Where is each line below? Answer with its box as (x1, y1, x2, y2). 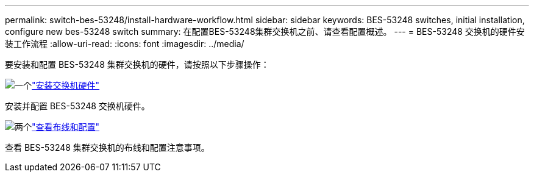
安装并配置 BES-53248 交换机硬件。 (5, 101, 150, 111)
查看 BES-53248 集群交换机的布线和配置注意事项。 (5, 142, 210, 153)
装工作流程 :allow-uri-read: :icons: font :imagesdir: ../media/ (5, 38, 244, 49)
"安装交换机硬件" (32, 80, 100, 90)
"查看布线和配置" (32, 121, 100, 132)
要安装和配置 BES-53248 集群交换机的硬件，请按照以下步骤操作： (5, 59, 269, 70)
